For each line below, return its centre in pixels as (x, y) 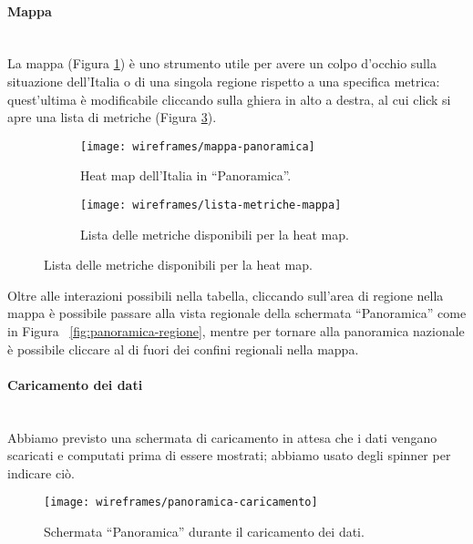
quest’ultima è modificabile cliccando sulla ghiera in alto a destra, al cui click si (229, 99)
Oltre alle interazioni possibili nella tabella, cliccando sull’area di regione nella (226, 295)
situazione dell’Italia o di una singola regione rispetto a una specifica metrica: (224, 81)
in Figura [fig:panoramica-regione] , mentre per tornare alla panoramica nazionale (236, 331)
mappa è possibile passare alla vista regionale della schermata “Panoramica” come (237, 313)
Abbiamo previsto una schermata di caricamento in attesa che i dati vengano (222, 437)
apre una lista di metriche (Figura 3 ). (112, 117)
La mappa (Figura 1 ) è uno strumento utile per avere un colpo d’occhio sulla (222, 63)
